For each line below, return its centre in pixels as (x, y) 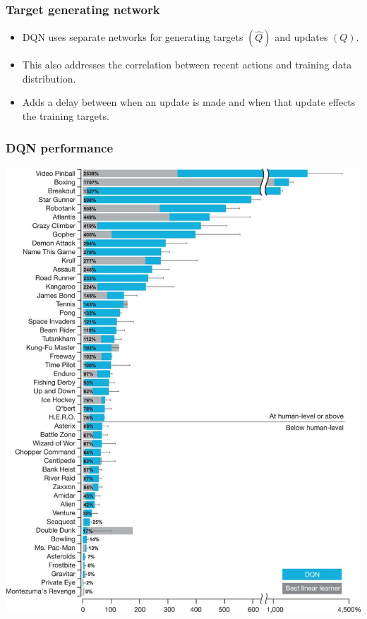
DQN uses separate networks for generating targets (133, 37)
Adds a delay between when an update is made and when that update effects (189, 102)
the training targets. (66, 116)
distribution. (49, 78)
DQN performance (60, 147)
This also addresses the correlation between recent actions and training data (187, 65)
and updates (301, 37)
